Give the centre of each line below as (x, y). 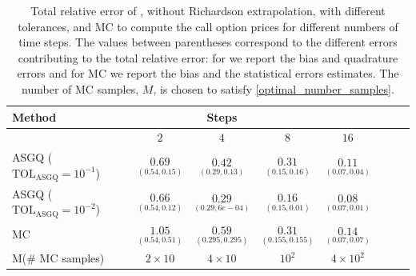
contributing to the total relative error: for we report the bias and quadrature (208, 57)
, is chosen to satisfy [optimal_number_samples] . (274, 88)
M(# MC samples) (58, 258)
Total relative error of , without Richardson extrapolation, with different (208, 10)
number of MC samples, (80, 88)
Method (34, 116)
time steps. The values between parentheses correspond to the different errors (208, 42)
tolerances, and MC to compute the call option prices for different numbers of (208, 26)
